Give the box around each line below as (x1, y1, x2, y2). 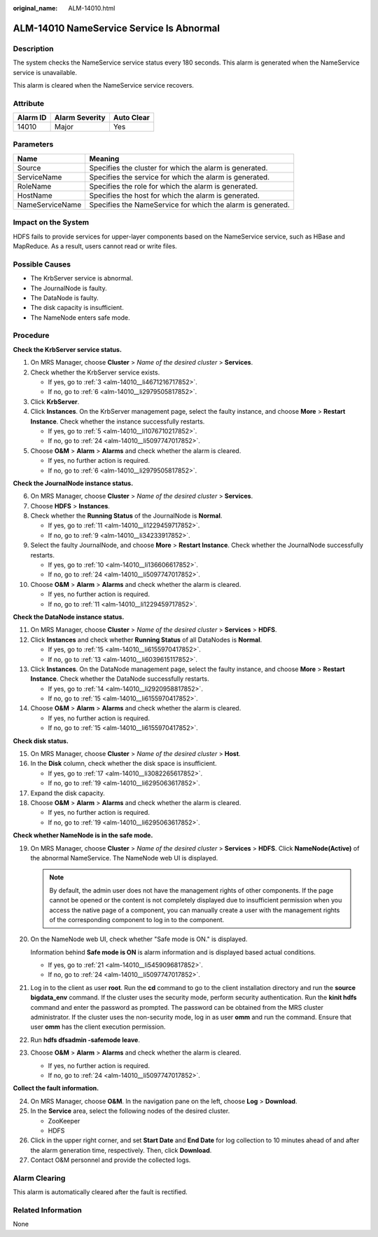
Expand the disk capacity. (30, 789, 105, 797)
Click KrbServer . (30, 397, 80, 406)
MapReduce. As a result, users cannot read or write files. (13, 242, 178, 250)
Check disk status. (13, 736, 69, 745)
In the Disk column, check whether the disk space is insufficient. (30, 759, 217, 768)
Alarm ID (17, 113, 47, 123)
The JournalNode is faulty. (30, 284, 108, 292)
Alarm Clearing (13, 1173, 66, 1183)
